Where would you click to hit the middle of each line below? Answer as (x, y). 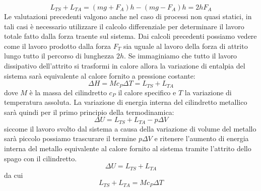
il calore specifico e (147, 92)
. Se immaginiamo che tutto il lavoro (181, 56)
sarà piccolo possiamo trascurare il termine (70, 138)
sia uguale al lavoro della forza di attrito (185, 46)
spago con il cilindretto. (41, 158)
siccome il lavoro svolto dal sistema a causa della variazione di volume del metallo (130, 128)
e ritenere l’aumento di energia (202, 138)
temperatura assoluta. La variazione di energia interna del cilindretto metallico (126, 102)
